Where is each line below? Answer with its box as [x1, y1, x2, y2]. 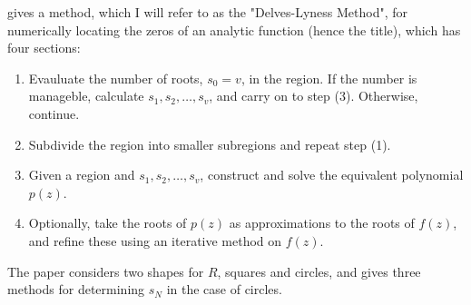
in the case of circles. [166, 280, 282, 299]
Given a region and [28, 165, 135, 184]
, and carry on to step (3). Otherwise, [209, 86, 418, 105]
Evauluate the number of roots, [28, 68, 203, 87]
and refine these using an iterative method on [28, 231, 282, 250]
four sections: [7, 38, 81, 57]
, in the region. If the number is [240, 68, 417, 87]
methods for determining [7, 280, 145, 299]
